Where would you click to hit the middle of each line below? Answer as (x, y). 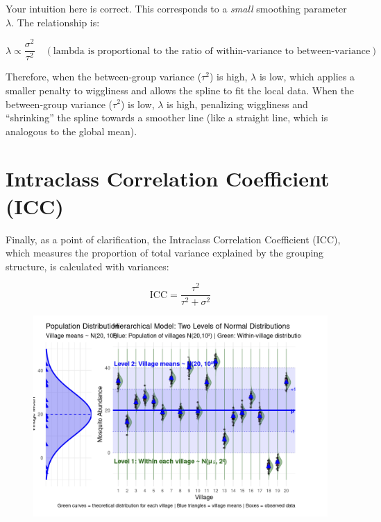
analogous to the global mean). (71, 131)
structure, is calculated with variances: (87, 266)
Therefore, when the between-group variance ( (104, 77)
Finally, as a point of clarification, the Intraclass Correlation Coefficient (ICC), (173, 239)
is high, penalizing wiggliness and (237, 104)
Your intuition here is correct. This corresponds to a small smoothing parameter (176, 8)
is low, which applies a (307, 77)
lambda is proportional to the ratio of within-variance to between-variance (212, 51)
